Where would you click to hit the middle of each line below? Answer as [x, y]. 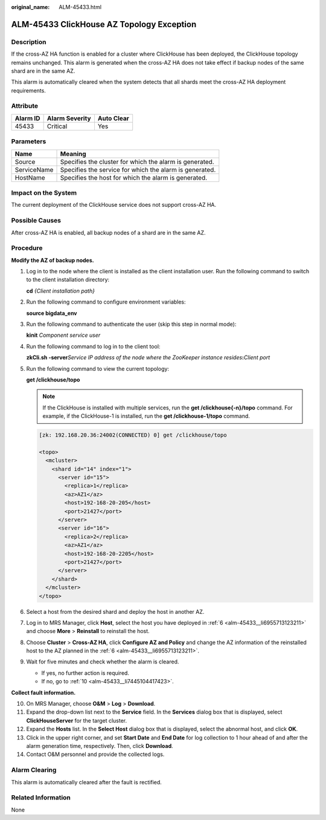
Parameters [29, 142]
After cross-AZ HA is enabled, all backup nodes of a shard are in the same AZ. [108, 232]
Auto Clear [113, 118]
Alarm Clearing [34, 770]
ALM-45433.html [80, 7]
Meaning [73, 154]
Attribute [25, 106]
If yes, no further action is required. [85, 673]
